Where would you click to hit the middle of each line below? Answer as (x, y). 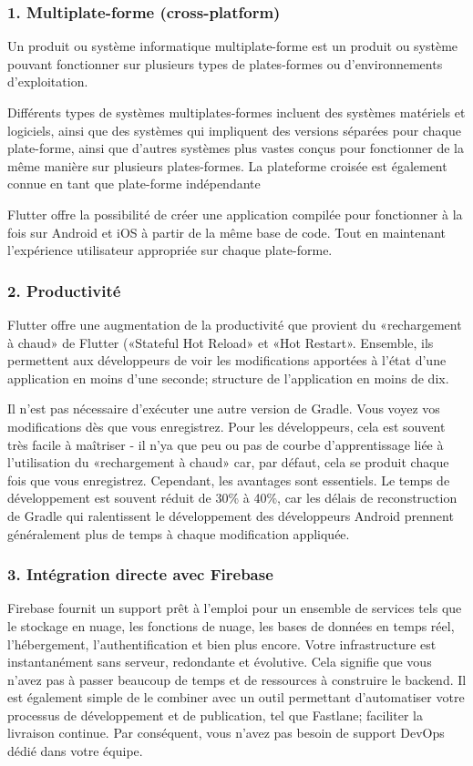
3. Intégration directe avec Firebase (140, 574)
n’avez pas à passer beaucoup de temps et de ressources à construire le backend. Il (237, 679)
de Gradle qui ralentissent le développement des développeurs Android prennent (231, 515)
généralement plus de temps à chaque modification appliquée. (179, 533)
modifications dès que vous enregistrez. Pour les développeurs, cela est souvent (226, 426)
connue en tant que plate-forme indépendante (134, 184)
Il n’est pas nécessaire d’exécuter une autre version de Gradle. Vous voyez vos (224, 409)
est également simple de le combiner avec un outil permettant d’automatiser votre (236, 697)
